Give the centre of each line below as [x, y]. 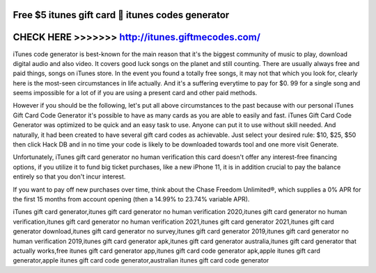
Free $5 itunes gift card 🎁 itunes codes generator [121, 15]
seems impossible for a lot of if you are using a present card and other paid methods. [135, 93]
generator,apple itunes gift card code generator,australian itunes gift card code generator [141, 260]
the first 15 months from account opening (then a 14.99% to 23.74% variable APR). [131, 199]
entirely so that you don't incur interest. [69, 176]
